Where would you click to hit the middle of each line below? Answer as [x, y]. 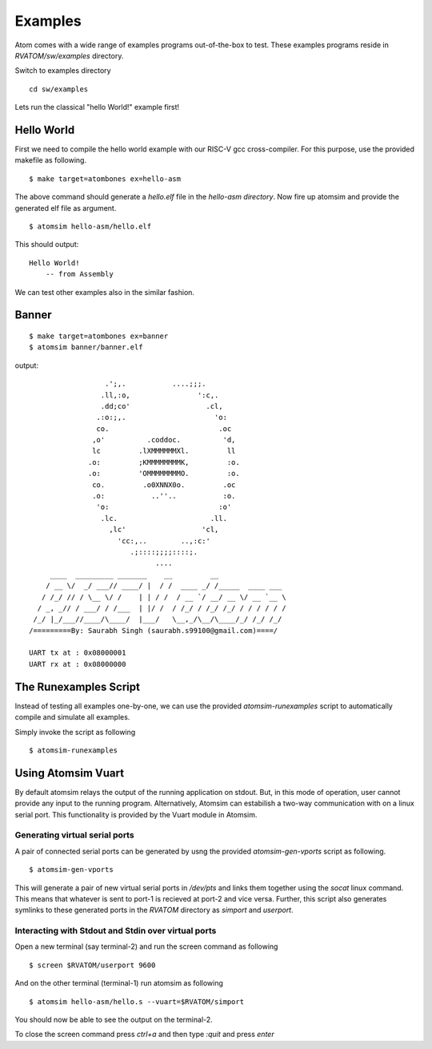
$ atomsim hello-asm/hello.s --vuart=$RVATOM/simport [136, 1001]
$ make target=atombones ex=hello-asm [105, 179]
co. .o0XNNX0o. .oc [164, 484]
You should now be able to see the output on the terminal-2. [114, 1020]
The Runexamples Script [77, 686]
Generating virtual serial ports [75, 835]
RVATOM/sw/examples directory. [69, 55]
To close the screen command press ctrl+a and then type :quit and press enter [145, 1035]
